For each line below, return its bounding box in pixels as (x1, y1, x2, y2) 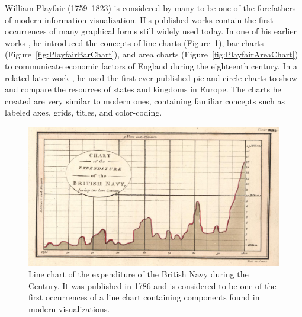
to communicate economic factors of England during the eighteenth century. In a (5, 59, 297, 72)
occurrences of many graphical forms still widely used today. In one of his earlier (5, 25, 297, 37)
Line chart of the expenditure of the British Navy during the (28, 268, 249, 280)
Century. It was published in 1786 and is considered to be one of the (28, 279, 277, 292)
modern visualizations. (28, 303, 110, 315)
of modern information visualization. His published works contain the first (5, 13, 274, 25)
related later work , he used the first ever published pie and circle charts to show (5, 71, 297, 84)
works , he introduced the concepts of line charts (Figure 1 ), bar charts (5, 36, 264, 49)
